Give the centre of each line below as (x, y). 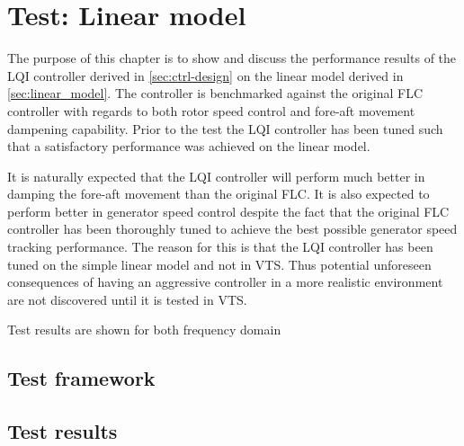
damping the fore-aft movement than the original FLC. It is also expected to (219, 194)
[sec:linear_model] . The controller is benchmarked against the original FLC (215, 93)
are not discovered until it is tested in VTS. (127, 299)
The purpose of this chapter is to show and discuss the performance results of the (232, 58)
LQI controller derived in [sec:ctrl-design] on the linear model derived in (205, 75)
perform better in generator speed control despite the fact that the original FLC (228, 211)
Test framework (81, 378)
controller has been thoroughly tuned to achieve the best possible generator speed (232, 229)
